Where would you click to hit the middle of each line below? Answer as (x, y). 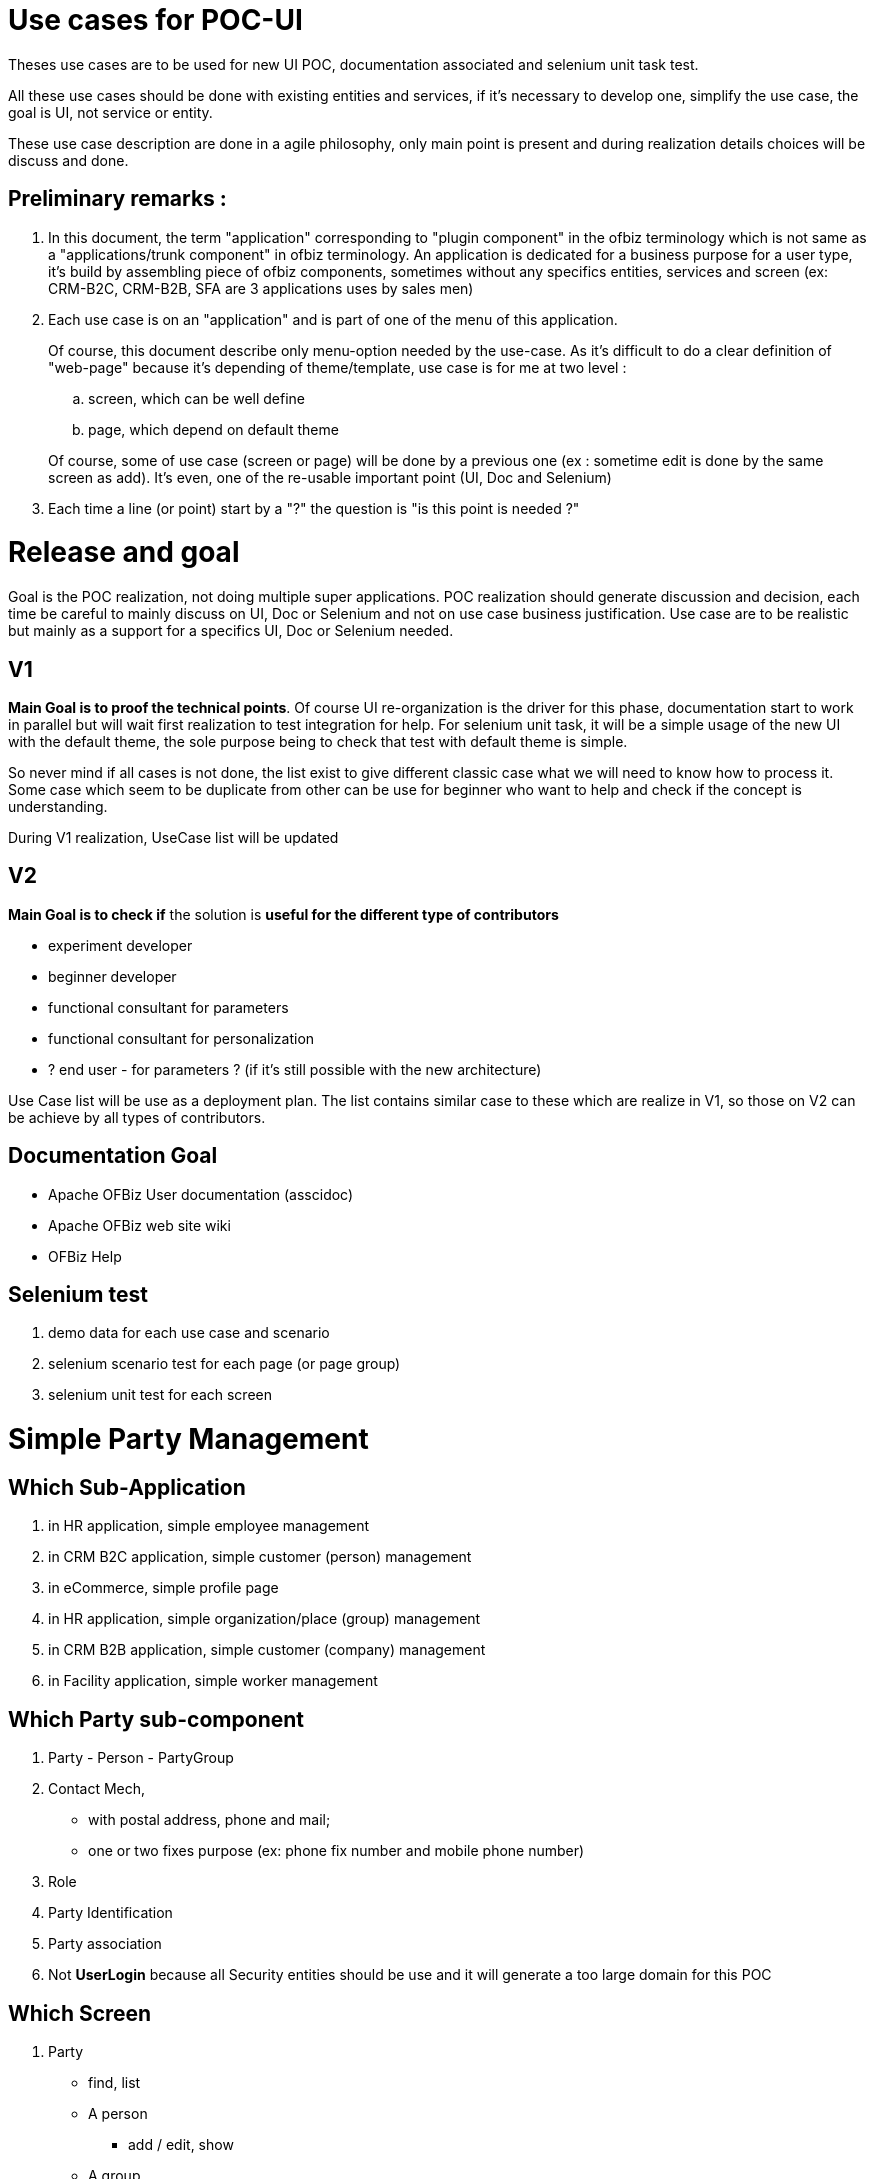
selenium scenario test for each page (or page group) (224, 1364)
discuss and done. (68, 160)
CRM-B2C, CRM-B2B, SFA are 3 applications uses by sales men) (261, 288)
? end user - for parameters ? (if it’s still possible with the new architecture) (295, 1069)
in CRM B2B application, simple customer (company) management (267, 1650)
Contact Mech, (97, 1789)
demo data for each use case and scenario (189, 1333)
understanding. (58, 806)
